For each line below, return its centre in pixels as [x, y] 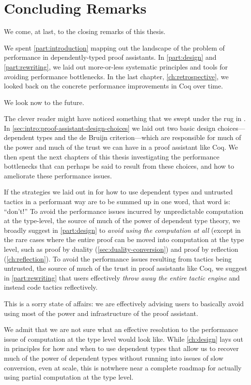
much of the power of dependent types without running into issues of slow [114, 358]
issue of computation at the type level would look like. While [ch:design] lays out [124, 339]
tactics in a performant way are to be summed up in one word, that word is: [117, 201]
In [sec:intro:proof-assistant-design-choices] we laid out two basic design [110, 128]
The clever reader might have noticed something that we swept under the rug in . [125, 118]
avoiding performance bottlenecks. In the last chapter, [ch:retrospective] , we [116, 76]
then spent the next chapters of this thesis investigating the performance [112, 156]
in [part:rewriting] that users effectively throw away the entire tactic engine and [122, 277]
